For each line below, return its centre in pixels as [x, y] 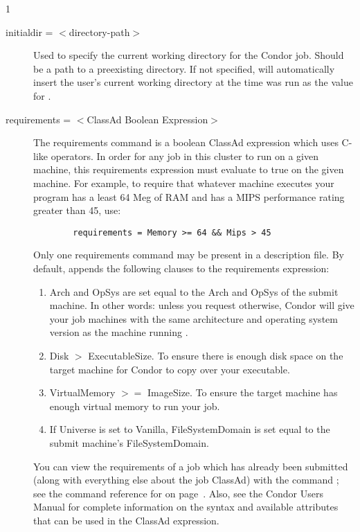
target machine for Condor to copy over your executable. [170, 369]
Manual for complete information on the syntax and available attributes [186, 507]
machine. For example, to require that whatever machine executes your [184, 183]
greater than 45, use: [77, 210]
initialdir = [29, 32]
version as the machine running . [119, 332]
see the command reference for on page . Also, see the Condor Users [178, 493]
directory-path [99, 32]
